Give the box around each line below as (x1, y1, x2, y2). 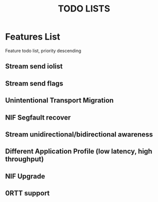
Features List (5, 31, 60, 42)
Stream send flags (5, 79, 63, 87)
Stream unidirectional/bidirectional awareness (5, 130, 153, 138)
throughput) (5, 155, 44, 163)
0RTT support (5, 189, 50, 197)
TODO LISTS (57, 3, 110, 14)
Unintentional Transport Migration (5, 96, 114, 105)
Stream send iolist (5, 62, 63, 70)
